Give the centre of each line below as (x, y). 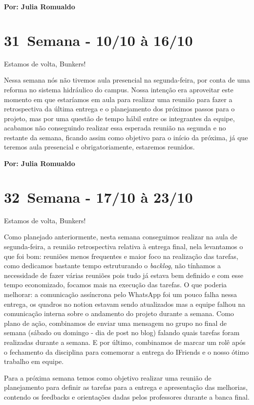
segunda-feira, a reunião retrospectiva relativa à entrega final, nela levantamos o (124, 246)
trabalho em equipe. (34, 361)
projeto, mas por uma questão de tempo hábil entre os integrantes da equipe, (119, 118)
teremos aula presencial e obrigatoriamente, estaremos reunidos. (99, 147)
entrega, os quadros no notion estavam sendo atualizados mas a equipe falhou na (125, 304)
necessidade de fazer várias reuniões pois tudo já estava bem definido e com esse (124, 275)
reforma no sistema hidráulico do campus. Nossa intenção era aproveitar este (119, 89)
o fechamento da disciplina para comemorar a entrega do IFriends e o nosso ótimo (127, 352)
